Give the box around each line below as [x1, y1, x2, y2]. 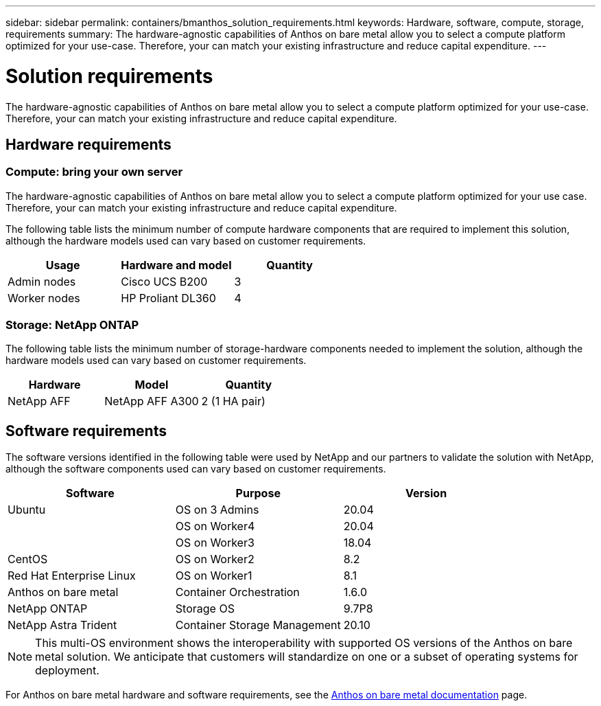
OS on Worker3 [175, 536, 255, 550]
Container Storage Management [175, 618, 341, 633]
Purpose [235, 486, 281, 501]
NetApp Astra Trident [8, 618, 117, 633]
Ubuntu [8, 503, 46, 517]
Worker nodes [8, 291, 80, 305]
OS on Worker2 [175, 552, 255, 567]
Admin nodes [8, 274, 76, 288]
